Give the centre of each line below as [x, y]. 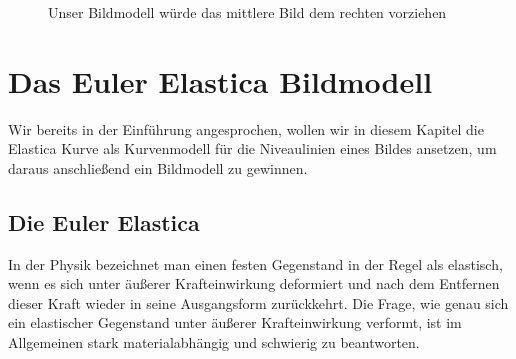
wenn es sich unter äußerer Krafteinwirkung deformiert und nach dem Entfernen [254, 283]
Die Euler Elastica [104, 221]
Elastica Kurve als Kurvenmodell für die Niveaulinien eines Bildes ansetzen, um [252, 148]
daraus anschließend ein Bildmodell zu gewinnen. [158, 167]
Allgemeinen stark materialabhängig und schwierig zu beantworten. [214, 342]
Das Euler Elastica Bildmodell [220, 80]
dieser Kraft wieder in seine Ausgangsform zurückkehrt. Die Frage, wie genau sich [258, 302]
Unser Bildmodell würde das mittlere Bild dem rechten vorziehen [247, 12]
